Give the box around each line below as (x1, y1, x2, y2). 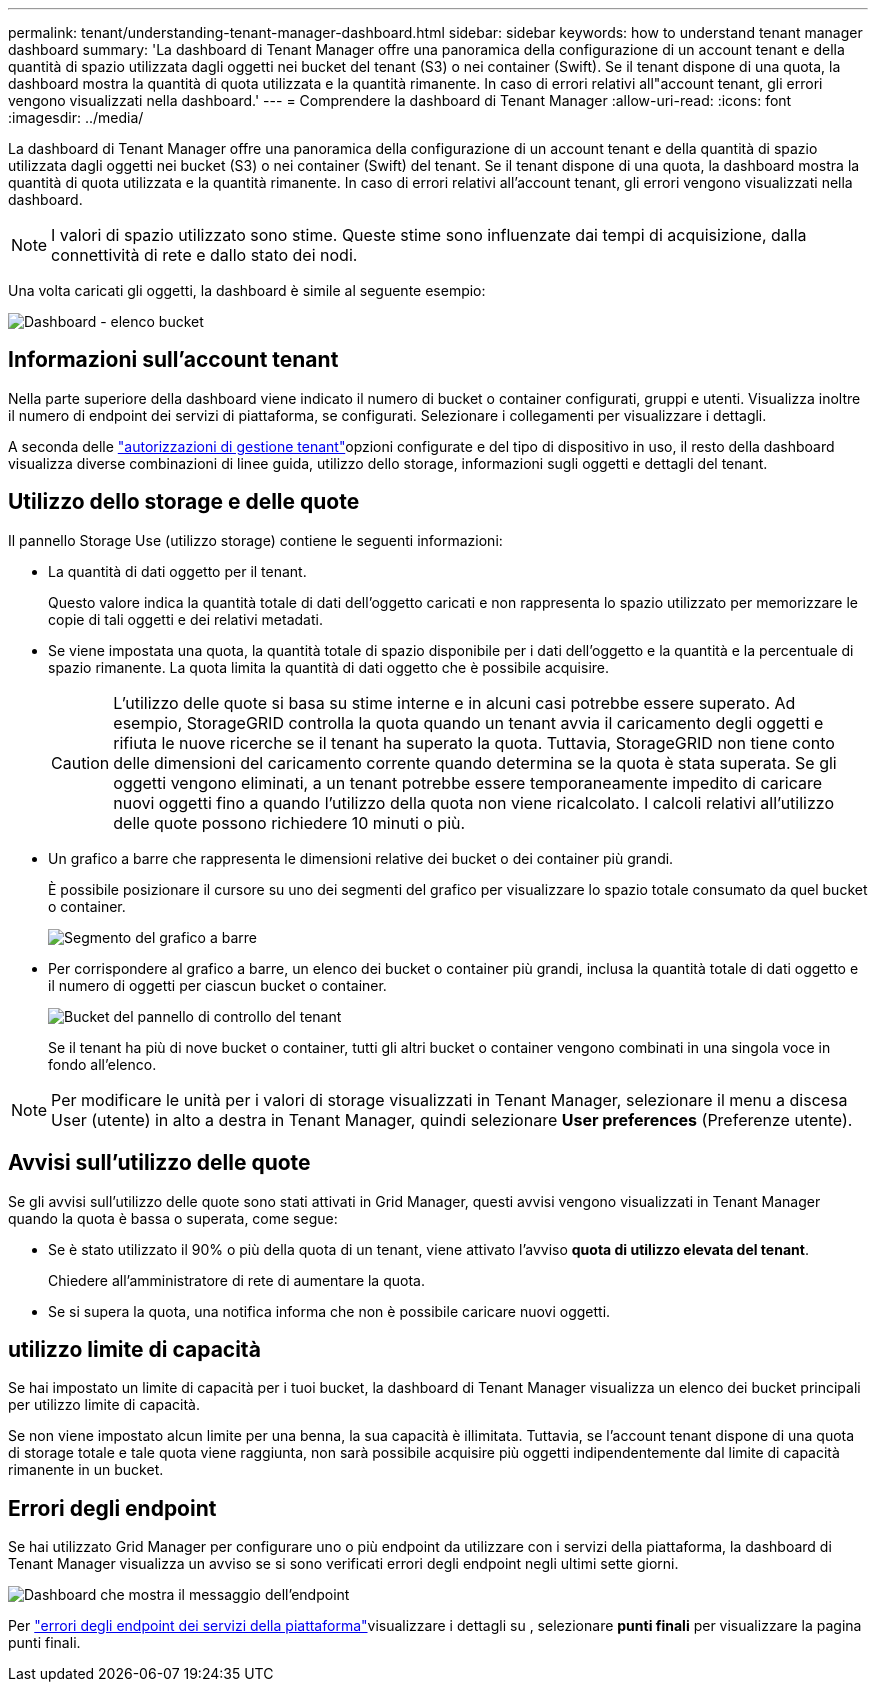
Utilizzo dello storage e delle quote (8, 489, 360, 515)
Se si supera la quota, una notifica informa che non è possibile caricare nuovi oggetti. (48, 1302, 611, 1320)
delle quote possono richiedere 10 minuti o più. (113, 812, 466, 833)
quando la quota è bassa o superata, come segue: (8, 1209, 338, 1227)
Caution (51, 752, 110, 773)
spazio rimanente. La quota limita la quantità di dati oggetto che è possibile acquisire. (48, 658, 610, 676)
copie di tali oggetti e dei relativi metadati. (48, 610, 323, 628)
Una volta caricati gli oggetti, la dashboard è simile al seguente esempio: (8, 282, 486, 299)
